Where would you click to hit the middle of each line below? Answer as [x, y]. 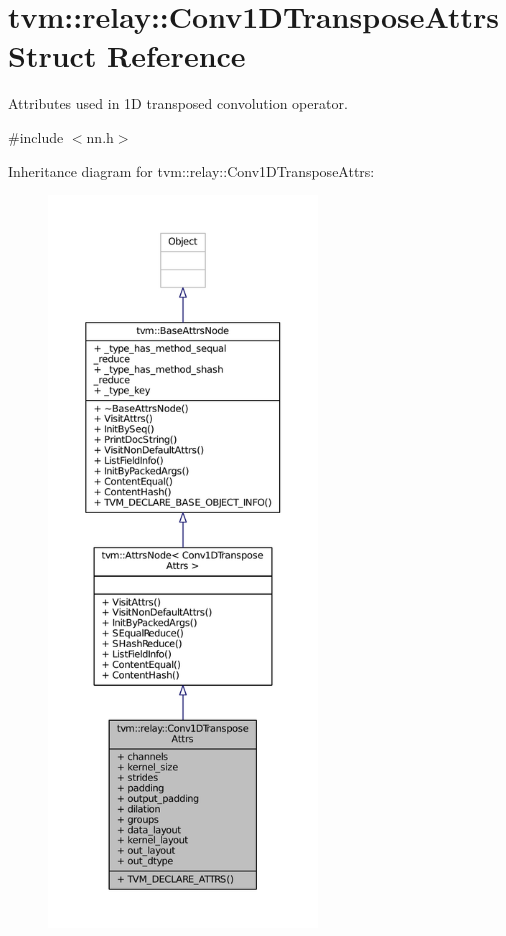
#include [36, 136]
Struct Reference [127, 55]
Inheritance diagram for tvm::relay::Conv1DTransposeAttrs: [191, 170]
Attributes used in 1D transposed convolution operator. [178, 103]
